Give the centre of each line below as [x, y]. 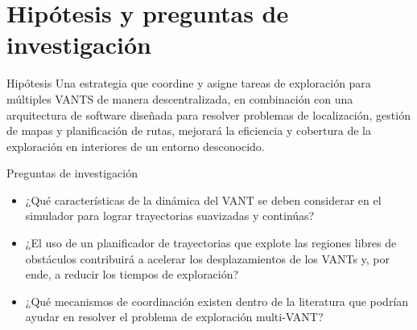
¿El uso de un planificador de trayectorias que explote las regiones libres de [211, 243]
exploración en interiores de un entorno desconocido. [136, 146]
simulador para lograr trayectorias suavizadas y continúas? [170, 216]
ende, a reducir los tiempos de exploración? [132, 274]
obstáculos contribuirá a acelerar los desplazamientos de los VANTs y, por [208, 258]
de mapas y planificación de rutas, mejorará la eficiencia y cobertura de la [189, 130]
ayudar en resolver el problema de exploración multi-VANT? [174, 317]
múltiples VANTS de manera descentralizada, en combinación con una [180, 98]
